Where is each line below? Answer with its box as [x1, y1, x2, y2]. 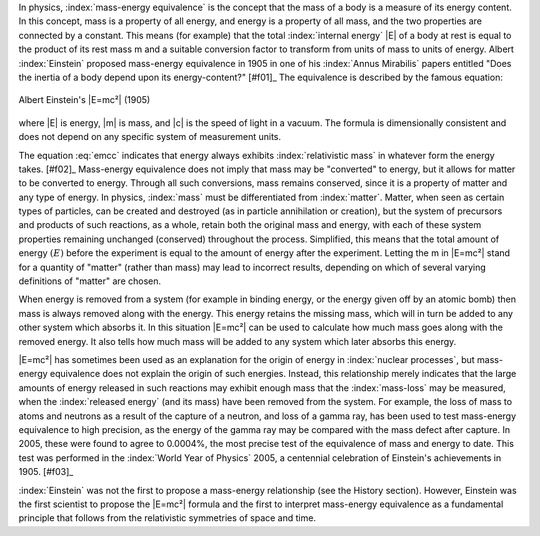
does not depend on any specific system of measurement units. [18, 131, 282, 143]
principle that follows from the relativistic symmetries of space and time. [18, 512, 317, 524]
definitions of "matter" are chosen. [18, 275, 162, 287]
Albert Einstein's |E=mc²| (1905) [18, 94, 151, 106]
